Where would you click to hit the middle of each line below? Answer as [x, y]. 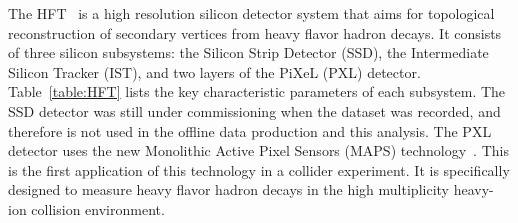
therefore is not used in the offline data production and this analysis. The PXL [250, 130]
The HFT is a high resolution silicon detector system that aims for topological [251, 13]
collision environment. [98, 208]
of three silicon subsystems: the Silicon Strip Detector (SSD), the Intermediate [248, 52]
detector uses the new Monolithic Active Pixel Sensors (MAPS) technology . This [258, 150]
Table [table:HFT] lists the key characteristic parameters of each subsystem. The [257, 91]
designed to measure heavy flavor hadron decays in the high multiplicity [228, 189]
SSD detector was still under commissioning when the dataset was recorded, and [254, 110]
